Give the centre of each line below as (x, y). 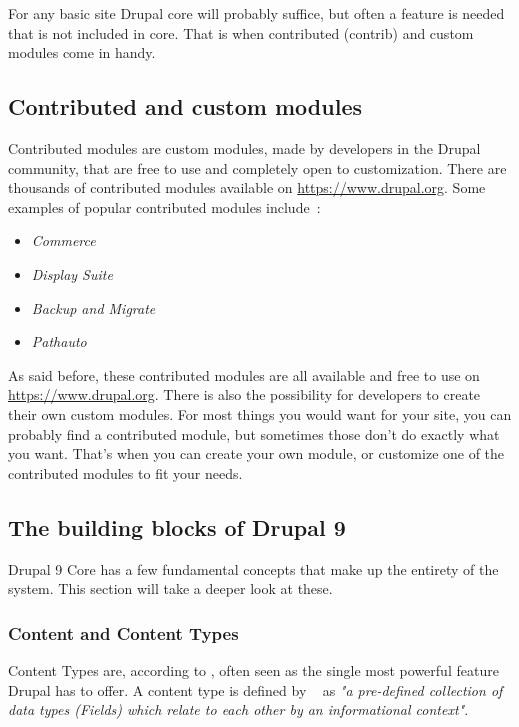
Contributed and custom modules (185, 106)
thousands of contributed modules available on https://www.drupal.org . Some (247, 187)
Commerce (63, 240)
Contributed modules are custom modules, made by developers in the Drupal (244, 147)
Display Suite (72, 273)
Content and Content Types (123, 632)
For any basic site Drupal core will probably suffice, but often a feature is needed (256, 13)
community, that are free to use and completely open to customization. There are (257, 167)
